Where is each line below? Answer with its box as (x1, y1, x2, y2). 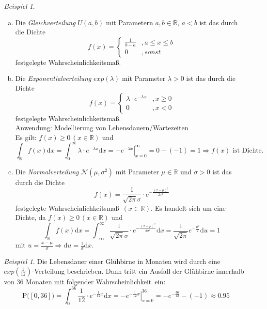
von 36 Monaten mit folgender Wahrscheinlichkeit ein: (4, 276, 166, 286)
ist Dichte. (233, 147, 264, 154)
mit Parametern (106, 17, 153, 27)
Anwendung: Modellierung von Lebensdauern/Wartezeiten (15, 123, 188, 133)
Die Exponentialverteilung (15, 73, 92, 83)
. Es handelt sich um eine (151, 202, 226, 213)
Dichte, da (15, 212, 46, 222)
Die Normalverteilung (15, 166, 79, 176)
